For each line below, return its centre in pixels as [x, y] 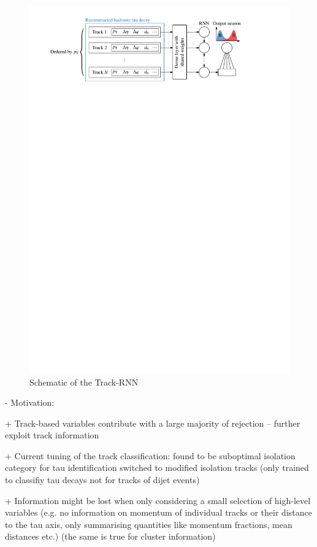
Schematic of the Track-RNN [84, 382]
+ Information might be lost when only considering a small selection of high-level [158, 500]
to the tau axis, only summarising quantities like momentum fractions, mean [149, 524]
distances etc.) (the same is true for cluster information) [110, 536]
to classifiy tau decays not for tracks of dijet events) [102, 480]
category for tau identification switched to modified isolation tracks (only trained [157, 467]
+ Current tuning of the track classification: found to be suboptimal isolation [150, 455]
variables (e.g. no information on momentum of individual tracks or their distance [158, 512]
